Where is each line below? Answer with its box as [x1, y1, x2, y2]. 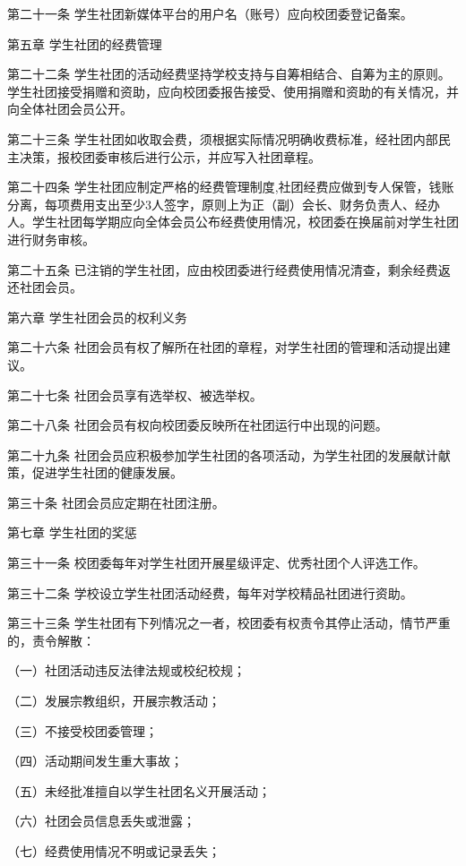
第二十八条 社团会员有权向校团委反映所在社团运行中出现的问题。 [7, 416, 388, 434]
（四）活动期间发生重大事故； [7, 751, 183, 770]
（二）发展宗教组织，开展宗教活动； [7, 691, 220, 710]
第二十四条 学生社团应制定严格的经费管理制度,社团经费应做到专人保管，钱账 [7, 177, 454, 196]
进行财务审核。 [7, 229, 95, 248]
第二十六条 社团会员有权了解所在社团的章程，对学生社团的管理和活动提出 [7, 338, 438, 356]
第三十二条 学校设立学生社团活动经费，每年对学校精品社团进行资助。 [7, 583, 413, 602]
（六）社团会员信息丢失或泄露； [7, 811, 195, 830]
